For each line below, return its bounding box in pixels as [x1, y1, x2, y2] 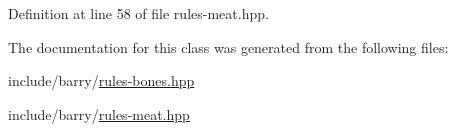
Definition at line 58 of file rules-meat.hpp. [8, 3, 269, 23]
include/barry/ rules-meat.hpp [8, 103, 190, 124]
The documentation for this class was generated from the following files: [8, 36, 449, 57]
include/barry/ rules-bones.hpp [8, 70, 195, 91]
